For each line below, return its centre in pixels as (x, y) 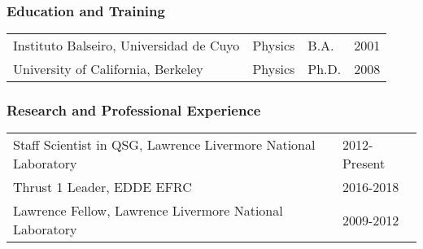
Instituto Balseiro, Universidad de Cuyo (126, 46)
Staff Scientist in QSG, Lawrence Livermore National (164, 145)
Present (364, 164)
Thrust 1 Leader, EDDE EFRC (102, 187)
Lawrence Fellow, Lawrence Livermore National (148, 211)
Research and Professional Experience (134, 110)
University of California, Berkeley (108, 69)
